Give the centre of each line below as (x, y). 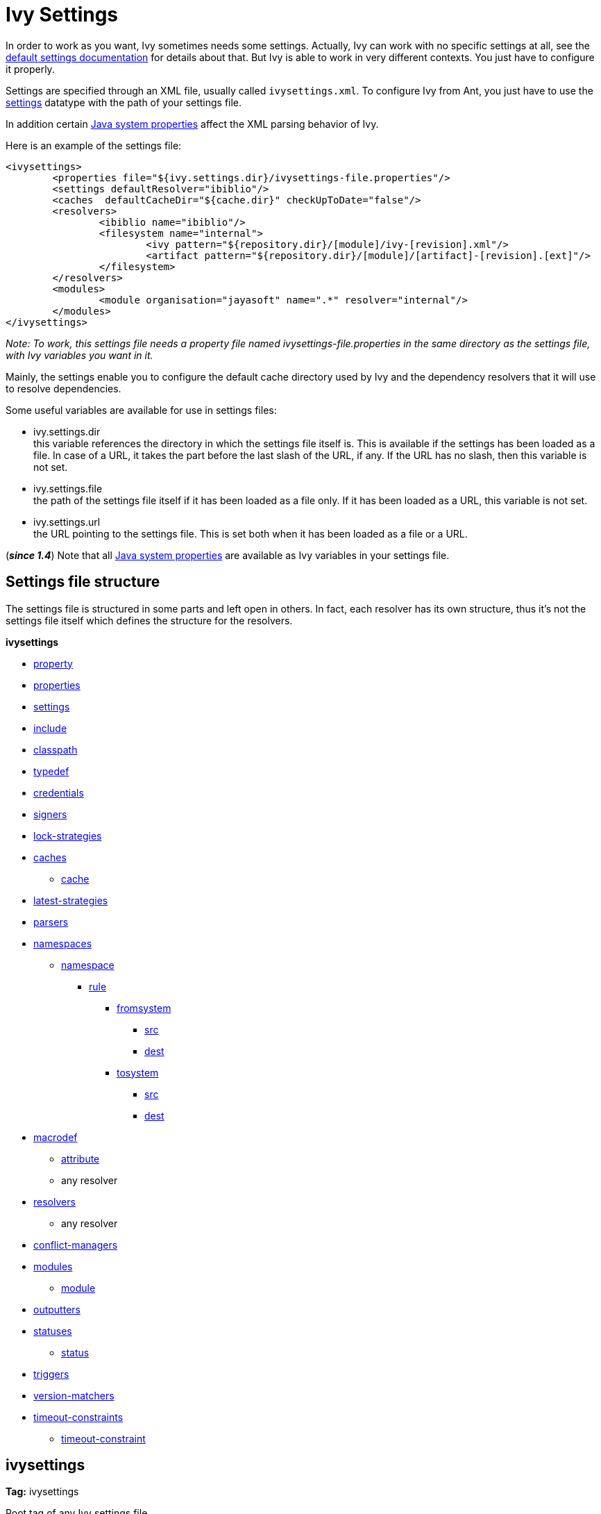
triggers (51, 1374)
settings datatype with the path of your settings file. (124, 102)
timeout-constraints (78, 1417)
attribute (81, 1158)
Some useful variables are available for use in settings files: (141, 410)
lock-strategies (68, 835)
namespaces (63, 943)
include (50, 728)
